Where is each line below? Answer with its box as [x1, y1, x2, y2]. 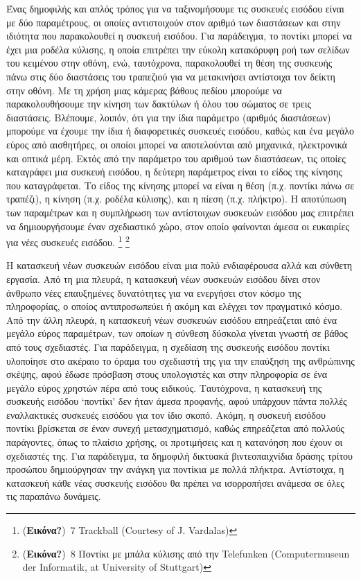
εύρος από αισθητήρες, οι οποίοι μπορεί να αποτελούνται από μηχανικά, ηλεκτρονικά [6, 137, 347, 151]
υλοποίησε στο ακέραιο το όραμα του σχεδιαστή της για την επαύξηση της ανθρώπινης [6, 353, 355, 368]
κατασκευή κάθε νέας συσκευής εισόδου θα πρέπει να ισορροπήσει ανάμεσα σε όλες [6, 475, 344, 490]
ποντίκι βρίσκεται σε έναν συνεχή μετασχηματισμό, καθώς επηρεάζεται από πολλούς [6, 421, 344, 435]
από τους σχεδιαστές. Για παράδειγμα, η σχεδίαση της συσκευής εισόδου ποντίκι [6, 339, 330, 354]
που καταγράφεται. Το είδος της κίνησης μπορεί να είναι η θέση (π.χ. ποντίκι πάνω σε [6, 178, 355, 192]
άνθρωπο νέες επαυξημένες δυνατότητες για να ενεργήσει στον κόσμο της [6, 285, 301, 300]
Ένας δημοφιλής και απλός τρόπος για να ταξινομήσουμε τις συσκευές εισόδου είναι [6, 1, 344, 15]
